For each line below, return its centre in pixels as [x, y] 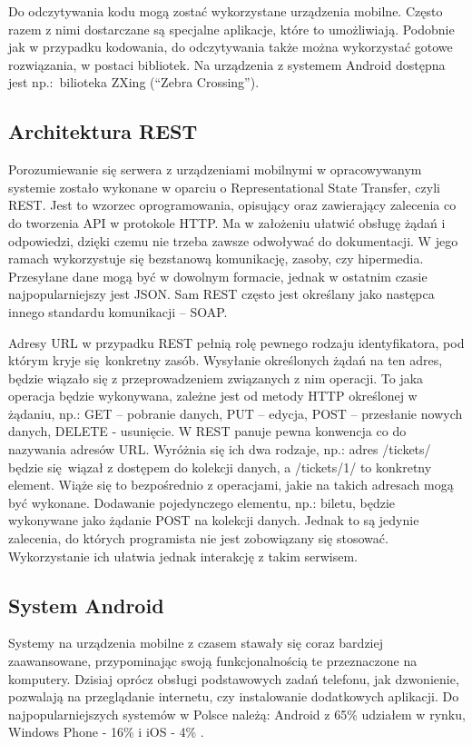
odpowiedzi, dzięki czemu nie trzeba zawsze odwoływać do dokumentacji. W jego [233, 240]
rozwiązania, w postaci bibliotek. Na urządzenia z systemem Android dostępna [227, 64]
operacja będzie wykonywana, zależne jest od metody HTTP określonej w [213, 396]
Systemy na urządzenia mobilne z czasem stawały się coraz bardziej [196, 643]
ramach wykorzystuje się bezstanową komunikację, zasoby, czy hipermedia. [216, 258]
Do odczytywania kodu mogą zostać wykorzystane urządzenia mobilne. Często [226, 11]
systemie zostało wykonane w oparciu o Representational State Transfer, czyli [224, 187]
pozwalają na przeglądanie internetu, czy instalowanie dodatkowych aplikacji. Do [234, 696]
